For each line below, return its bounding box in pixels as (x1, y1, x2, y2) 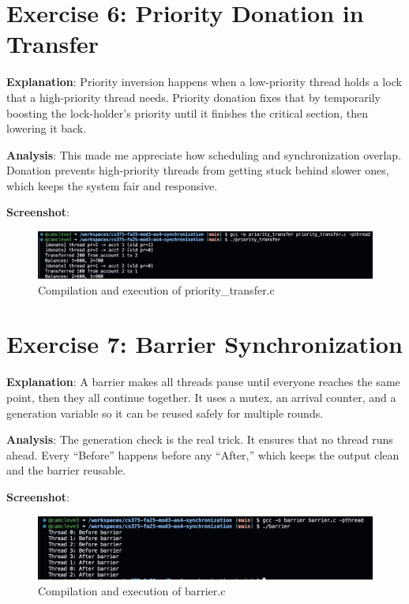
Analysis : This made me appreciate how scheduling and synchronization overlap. (6, 146, 402, 163)
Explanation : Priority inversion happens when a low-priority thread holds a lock (6, 73, 402, 90)
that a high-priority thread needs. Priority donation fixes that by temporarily (6, 88, 381, 105)
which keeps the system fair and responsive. (6, 177, 218, 193)
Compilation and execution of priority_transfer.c (38, 281, 275, 298)
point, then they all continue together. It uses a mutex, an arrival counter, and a (6, 389, 396, 405)
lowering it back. (6, 120, 87, 137)
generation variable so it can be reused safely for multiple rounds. (6, 404, 324, 421)
